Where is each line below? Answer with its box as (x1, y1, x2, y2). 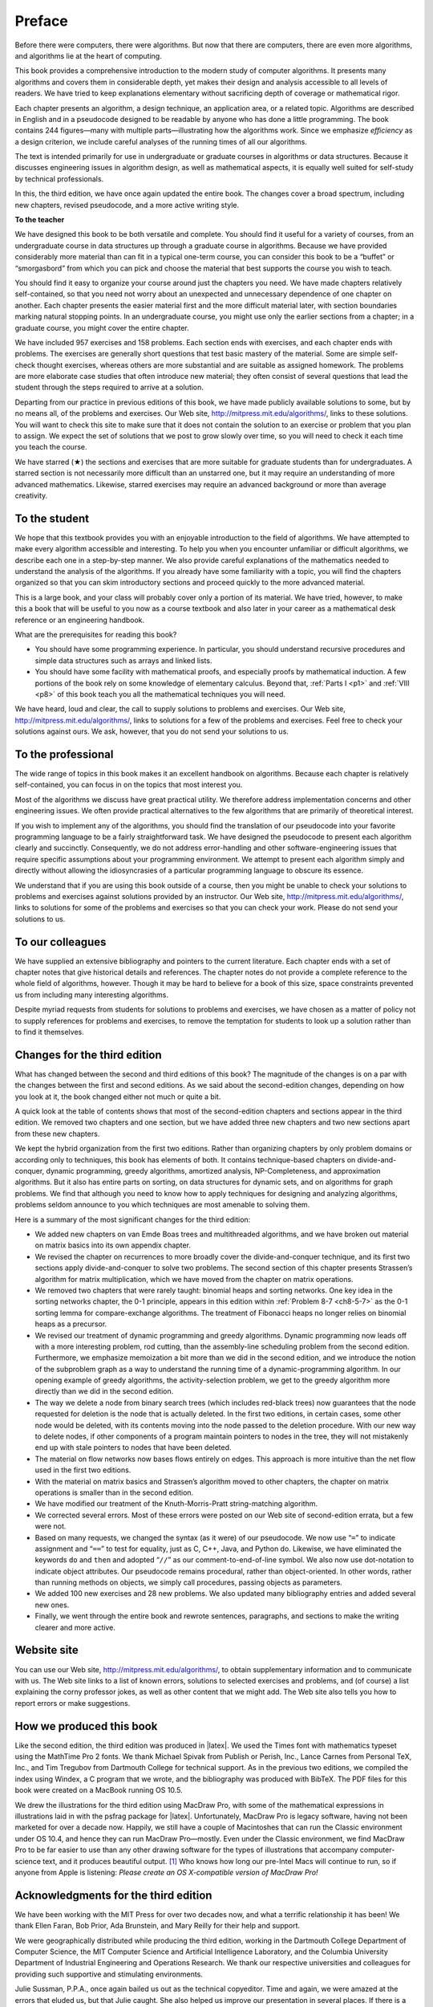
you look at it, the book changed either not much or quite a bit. (14, 1092, 221, 1101)
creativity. (14, 491, 48, 500)
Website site (14, 1643, 79, 1657)
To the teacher (14, 215, 65, 225)
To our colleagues (14, 935, 107, 949)
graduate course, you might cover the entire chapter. (14, 323, 190, 332)
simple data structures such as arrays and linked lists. (34, 655, 212, 666)
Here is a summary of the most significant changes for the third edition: (14, 1215, 251, 1224)
